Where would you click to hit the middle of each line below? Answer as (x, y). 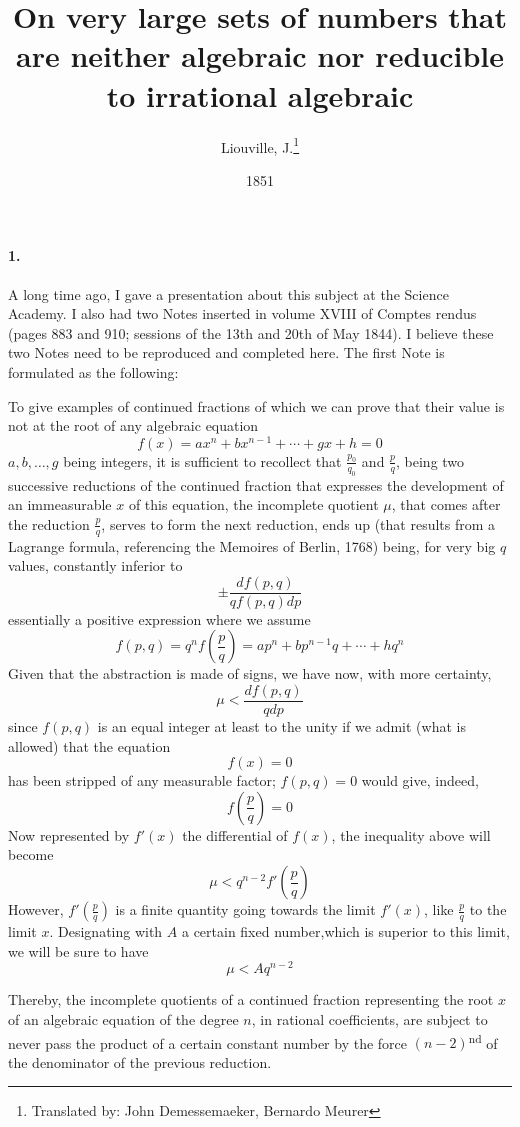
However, (36, 909)
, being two (430, 460)
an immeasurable (60, 504)
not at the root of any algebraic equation (133, 425)
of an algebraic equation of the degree (123, 1018)
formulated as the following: (93, 371)
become (31, 854)
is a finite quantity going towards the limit (245, 909)
